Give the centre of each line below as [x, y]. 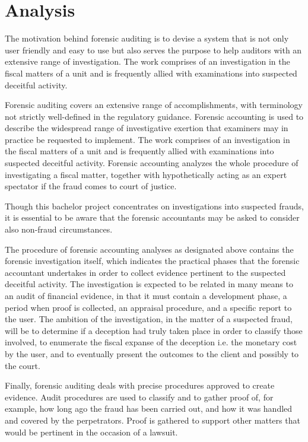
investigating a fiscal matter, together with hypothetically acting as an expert [146, 174]
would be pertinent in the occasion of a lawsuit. [91, 432]
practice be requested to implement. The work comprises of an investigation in [147, 139]
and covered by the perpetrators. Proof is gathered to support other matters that [153, 420]
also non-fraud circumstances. [59, 229]
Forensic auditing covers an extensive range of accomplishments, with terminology [154, 105]
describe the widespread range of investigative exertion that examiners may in [147, 128]
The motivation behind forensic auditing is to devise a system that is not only [147, 38]
